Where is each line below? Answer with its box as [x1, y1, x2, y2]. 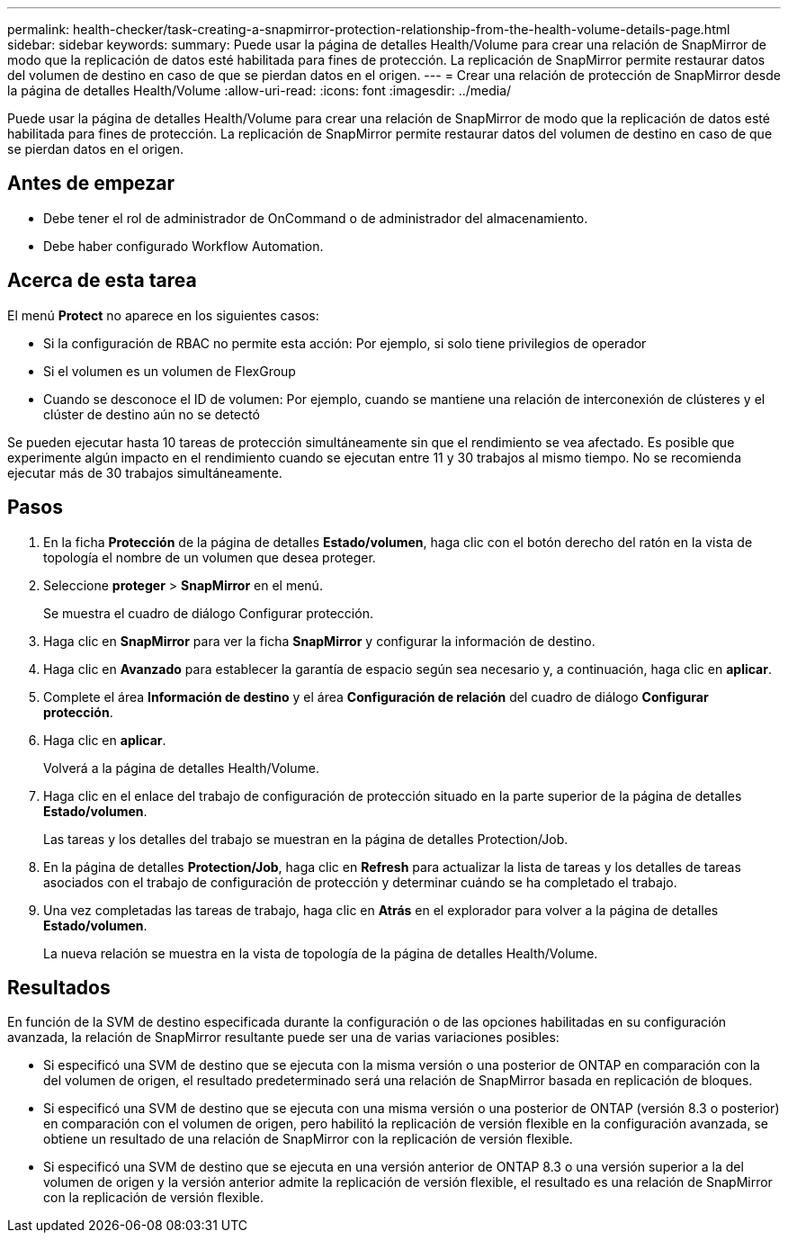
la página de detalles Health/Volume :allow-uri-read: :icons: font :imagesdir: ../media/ [7, 83, 512, 98]
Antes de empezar [7, 172, 175, 195]
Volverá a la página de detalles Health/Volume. [43, 759, 319, 776]
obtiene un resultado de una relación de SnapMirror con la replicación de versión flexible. [43, 1131, 573, 1147]
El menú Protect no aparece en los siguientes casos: [7, 307, 319, 323]
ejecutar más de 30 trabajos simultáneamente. [7, 464, 282, 481]
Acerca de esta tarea [7, 269, 197, 292]
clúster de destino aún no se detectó [43, 406, 260, 422]
